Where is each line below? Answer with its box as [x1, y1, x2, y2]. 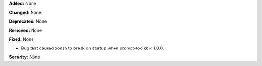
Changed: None [9, 10, 41, 16]
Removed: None [9, 27, 42, 33]
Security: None [9, 54, 40, 60]
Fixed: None [9, 36, 34, 42]
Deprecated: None [9, 18, 47, 24]
